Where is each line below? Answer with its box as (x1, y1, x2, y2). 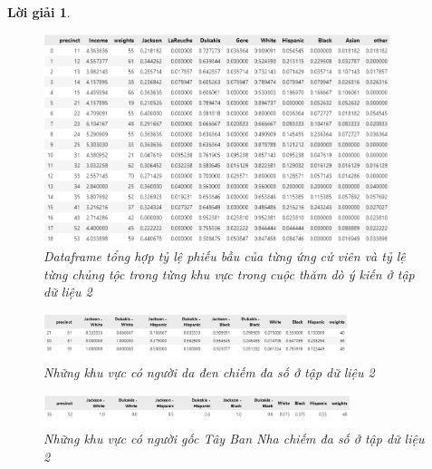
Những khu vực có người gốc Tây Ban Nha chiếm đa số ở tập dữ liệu (43, 429, 425, 448)
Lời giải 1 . (7, 3, 71, 21)
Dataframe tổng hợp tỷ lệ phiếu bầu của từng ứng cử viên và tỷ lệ (43, 246, 406, 265)
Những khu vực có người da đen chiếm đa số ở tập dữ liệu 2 (43, 363, 375, 382)
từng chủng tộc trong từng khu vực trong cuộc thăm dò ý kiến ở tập (43, 264, 415, 283)
